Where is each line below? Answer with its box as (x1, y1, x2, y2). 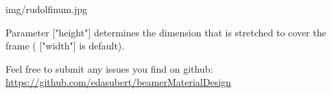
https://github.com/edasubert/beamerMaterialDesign (5, 75, 231, 89)
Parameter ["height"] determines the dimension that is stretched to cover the (5, 25, 327, 39)
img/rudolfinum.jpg (5, 2, 88, 16)
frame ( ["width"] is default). (5, 38, 125, 53)
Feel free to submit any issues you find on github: (5, 61, 213, 75)
